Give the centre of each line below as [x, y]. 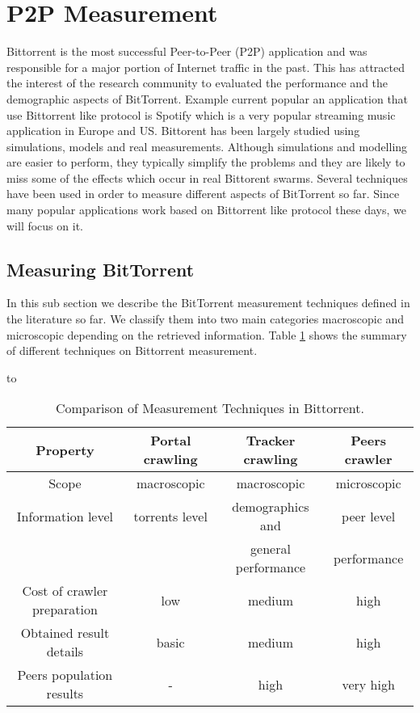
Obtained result [65, 633]
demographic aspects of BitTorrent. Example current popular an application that [208, 98]
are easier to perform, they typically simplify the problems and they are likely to [206, 162]
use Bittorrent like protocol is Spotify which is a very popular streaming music [201, 114]
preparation [65, 610]
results [65, 694]
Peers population [65, 675]
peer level [369, 516]
